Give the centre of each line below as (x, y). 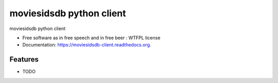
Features (24, 59)
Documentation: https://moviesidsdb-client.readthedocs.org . (87, 45)
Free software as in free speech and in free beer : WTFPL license (91, 38)
